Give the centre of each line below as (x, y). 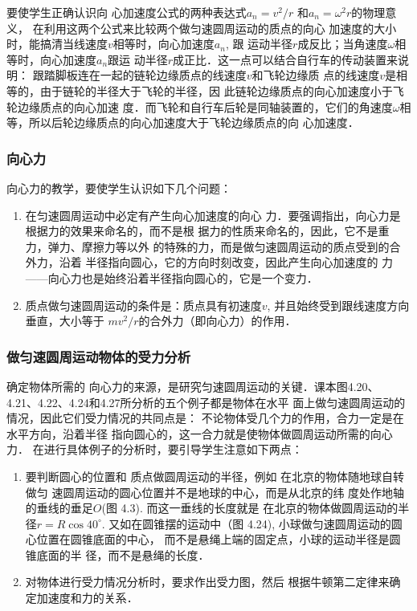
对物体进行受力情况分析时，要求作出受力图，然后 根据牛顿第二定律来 (207, 582)
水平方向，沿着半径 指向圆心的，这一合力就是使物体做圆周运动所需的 (188, 433)
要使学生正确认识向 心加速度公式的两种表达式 (127, 12)
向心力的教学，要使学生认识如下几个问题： (119, 187)
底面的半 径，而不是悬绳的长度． (123, 554)
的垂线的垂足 (59, 508)
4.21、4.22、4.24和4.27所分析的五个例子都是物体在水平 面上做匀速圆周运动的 (206, 402)
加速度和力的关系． (87, 598)
